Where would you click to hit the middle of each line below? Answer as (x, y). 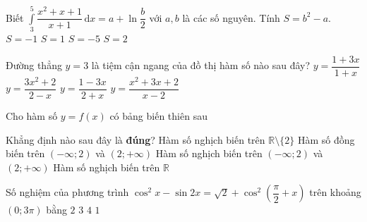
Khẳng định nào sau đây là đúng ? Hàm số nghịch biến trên (136, 139)
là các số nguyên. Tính (231, 17)
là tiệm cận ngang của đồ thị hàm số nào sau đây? (201, 65)
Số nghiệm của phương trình (67, 192)
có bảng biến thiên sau (158, 115)
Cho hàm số (32, 115)
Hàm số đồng (326, 139)
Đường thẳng (34, 65)
